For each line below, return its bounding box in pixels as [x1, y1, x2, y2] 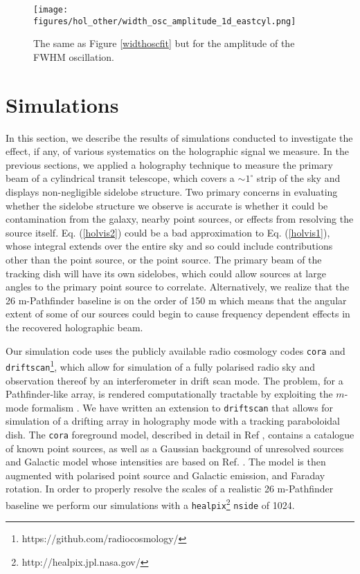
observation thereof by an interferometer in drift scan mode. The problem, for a [6, 373, 343, 387]
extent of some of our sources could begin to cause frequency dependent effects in [6, 306, 350, 321]
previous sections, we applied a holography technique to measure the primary [6, 157, 334, 172]
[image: [33, 5, 69, 15]
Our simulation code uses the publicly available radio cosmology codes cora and [6, 343, 345, 358]
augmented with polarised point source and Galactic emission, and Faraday [6, 467, 325, 482]
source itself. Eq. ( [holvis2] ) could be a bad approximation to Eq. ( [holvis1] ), [6, 225, 330, 239]
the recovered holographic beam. [6, 320, 143, 334]
